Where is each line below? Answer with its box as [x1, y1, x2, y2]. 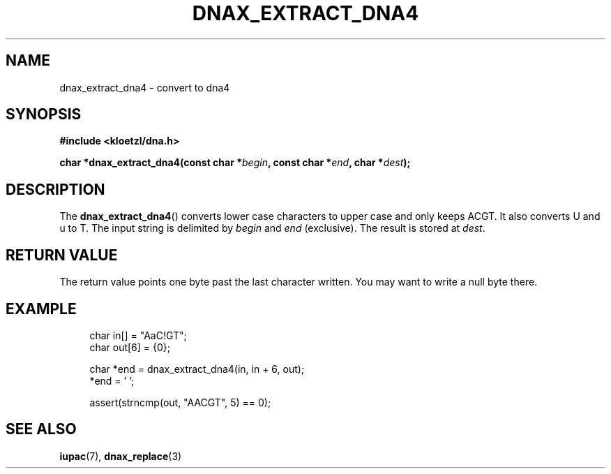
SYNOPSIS [6, 105, 82, 124]
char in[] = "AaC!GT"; [89, 329, 187, 341]
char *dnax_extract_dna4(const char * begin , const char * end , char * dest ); [59, 156, 411, 169]
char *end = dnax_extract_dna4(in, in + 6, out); [89, 362, 305, 375]
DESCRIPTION [6, 180, 105, 198]
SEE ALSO [6, 420, 77, 438]
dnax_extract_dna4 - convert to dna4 [59, 81, 230, 94]
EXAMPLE [6, 299, 77, 318]
